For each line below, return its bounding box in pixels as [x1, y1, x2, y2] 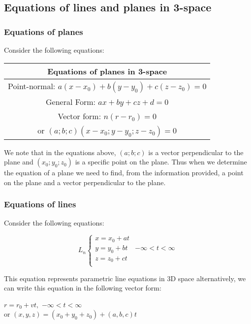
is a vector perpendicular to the [148, 147, 244, 157]
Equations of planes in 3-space [47, 65, 167, 77]
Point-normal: [8, 80, 56, 92]
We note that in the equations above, [4, 147, 116, 157]
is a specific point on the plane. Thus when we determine [75, 157, 247, 167]
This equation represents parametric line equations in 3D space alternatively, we [4, 273, 246, 283]
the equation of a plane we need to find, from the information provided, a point [4, 167, 244, 178]
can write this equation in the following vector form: [4, 283, 161, 293]
